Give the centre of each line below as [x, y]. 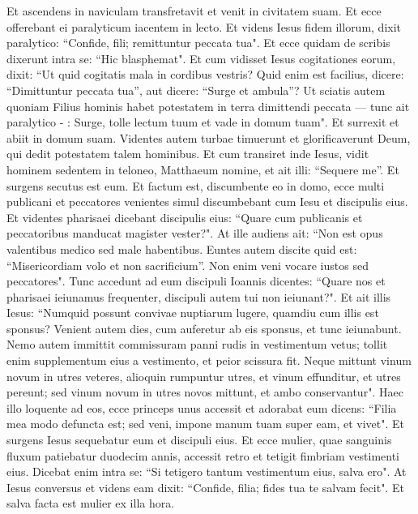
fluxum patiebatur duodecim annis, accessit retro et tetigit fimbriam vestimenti [203, 455]
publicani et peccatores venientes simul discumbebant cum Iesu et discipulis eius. [207, 201]
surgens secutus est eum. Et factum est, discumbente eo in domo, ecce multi [196, 185]
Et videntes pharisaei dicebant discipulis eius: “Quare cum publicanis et [185, 217]
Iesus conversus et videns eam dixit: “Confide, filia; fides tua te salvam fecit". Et [205, 487]
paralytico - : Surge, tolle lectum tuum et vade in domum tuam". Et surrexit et [203, 122]
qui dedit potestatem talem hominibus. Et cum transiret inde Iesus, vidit [188, 154]
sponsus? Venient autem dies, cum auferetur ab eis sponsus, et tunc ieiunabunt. [204, 328]
